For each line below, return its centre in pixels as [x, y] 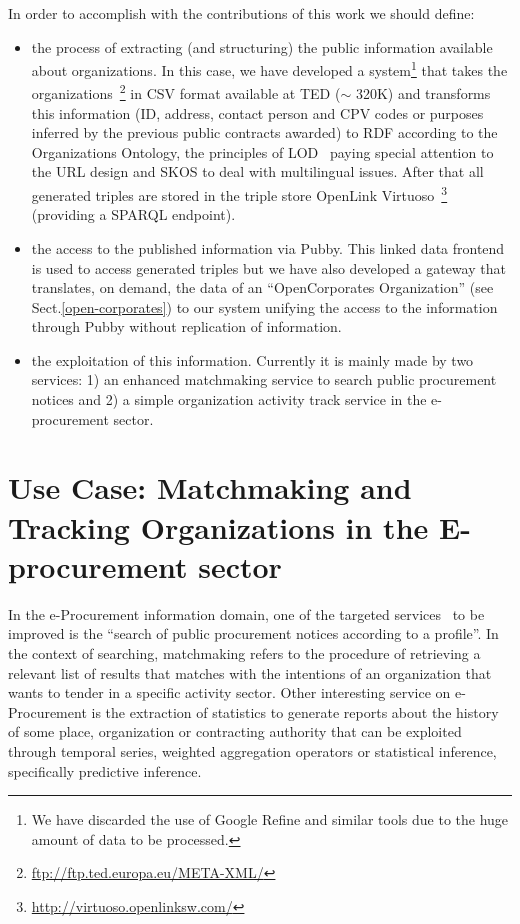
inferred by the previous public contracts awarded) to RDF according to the [264, 132]
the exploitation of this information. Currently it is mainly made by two [252, 359]
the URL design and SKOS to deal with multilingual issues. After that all [257, 171]
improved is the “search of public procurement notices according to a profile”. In [253, 633]
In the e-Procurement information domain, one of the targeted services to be [246, 613]
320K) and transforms [423, 93]
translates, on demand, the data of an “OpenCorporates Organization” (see [262, 287]
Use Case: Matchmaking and [210, 487]
